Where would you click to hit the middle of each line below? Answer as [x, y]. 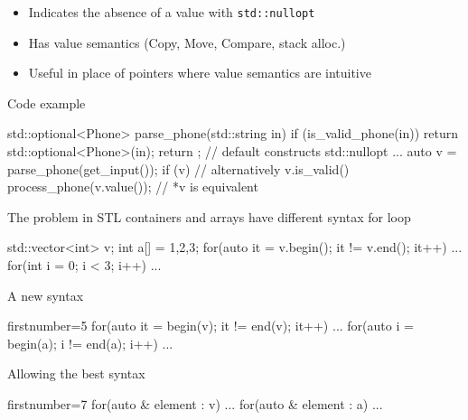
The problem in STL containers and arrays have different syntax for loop [209, 216]
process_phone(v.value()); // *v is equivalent [133, 187]
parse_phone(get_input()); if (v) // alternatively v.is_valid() [178, 168]
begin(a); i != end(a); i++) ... [90, 343]
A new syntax [46, 295]
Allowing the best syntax [76, 373]
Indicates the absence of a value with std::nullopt [172, 12]
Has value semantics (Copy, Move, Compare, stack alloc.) [187, 42]
